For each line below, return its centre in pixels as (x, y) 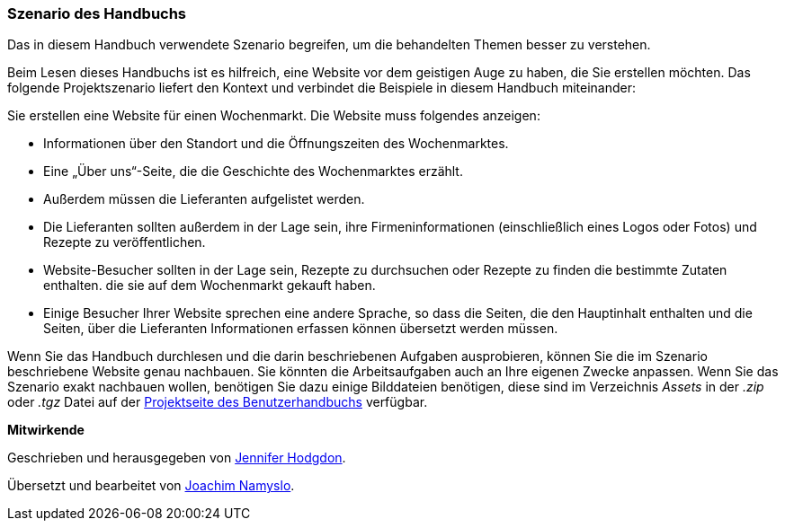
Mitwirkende (46, 430)
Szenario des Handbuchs (97, 13)
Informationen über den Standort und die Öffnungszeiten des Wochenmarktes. (276, 144)
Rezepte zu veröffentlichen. (125, 242)
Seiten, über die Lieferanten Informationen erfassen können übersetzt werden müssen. (301, 329)
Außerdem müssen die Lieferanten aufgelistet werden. (204, 199)
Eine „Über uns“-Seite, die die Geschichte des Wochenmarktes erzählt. (253, 172)
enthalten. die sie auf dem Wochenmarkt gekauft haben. (210, 286)
